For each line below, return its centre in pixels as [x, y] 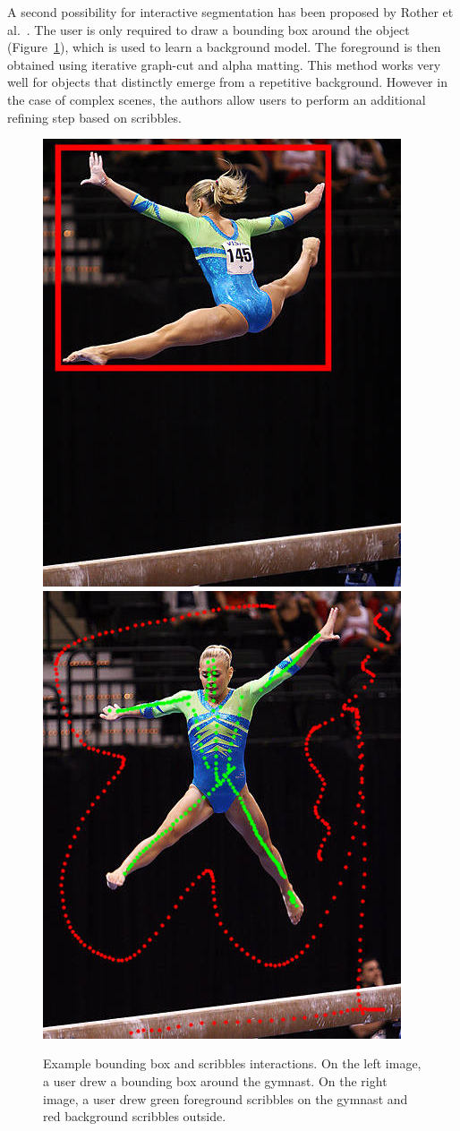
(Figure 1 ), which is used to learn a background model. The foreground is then [224, 47]
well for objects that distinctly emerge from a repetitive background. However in [227, 82]
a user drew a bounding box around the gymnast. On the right [215, 1080]
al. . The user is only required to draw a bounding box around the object [209, 29]
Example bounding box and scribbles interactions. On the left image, [232, 1063]
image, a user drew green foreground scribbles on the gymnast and [226, 1098]
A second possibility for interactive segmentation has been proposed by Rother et [230, 12]
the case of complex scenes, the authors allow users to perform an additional [217, 99]
